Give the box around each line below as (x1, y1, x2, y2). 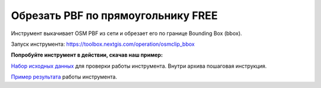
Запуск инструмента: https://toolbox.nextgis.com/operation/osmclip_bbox (11, 40, 195, 48)
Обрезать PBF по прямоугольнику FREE (11, 9, 218, 22)
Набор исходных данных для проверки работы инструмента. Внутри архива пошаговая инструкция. (11, 62, 267, 70)
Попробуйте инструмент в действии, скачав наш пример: (11, 51, 163, 59)
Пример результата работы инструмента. (11, 73, 117, 80)
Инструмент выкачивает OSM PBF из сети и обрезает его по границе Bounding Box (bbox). (11, 30, 243, 37)
